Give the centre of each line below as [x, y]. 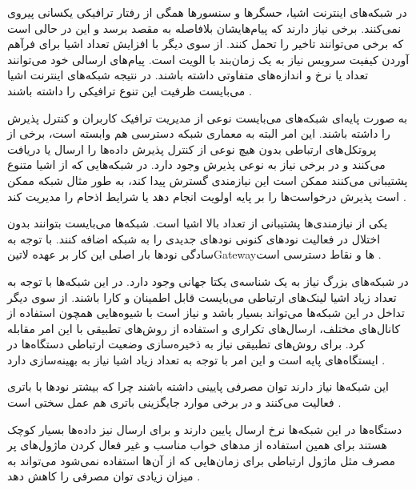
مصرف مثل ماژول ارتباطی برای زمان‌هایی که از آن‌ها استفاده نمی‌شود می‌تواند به [202, 460]
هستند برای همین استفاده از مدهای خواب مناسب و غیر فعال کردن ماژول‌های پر [197, 445]
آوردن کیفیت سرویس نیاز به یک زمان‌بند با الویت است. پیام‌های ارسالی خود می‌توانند [208, 59]
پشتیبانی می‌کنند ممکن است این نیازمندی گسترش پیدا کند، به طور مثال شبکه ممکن [208, 180]
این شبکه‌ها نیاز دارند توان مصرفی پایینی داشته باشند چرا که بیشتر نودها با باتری [198, 386]
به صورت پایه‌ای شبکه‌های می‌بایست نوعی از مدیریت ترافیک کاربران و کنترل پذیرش [208, 117]
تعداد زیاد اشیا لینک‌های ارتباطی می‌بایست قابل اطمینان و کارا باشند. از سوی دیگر [202, 297]
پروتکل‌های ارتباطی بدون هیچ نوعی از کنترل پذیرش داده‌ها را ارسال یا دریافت [192, 149]
